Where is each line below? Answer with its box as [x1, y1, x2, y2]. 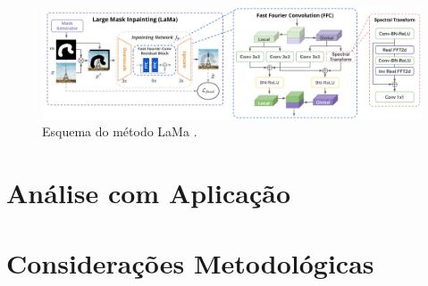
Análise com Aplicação [6, 175, 290, 211]
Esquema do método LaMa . [42, 122, 197, 141]
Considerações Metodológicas [6, 244, 374, 281]
